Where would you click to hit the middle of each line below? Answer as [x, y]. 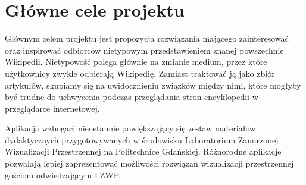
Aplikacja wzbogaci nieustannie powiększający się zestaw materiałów [130, 128]
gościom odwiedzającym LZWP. [63, 175]
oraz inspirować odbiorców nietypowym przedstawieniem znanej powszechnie [144, 50]
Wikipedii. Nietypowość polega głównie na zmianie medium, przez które [136, 62]
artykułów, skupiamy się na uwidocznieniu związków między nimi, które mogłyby [153, 85]
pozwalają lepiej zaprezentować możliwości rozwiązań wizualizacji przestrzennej [149, 163]
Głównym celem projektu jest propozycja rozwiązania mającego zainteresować [147, 38]
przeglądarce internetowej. [52, 108]
